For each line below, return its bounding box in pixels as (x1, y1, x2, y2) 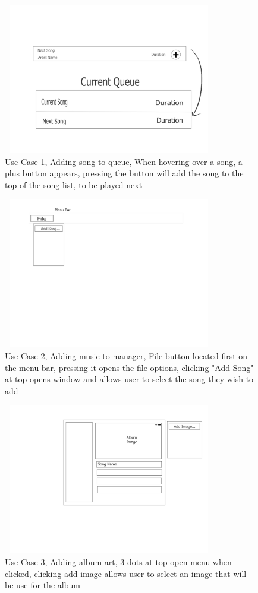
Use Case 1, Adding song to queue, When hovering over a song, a (5, 155, 243, 167)
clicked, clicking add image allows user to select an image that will (5, 567, 247, 579)
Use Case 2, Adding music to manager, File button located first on (5, 349, 248, 361)
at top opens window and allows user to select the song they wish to (5, 373, 254, 385)
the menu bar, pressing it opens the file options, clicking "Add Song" (5, 361, 254, 373)
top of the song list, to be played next (5, 178, 143, 191)
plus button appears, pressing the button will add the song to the (5, 167, 244, 179)
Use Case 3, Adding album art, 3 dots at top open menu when (5, 555, 232, 567)
